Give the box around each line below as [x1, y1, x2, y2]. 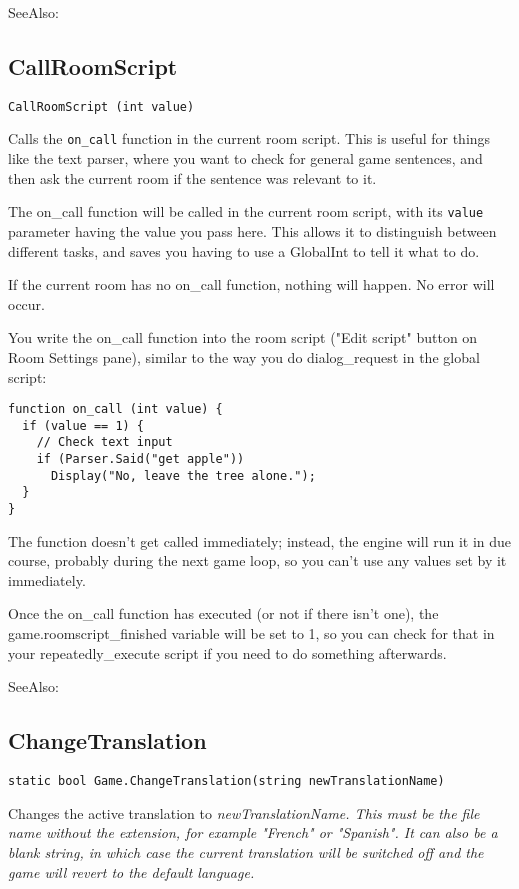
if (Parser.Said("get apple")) [36, 452, 245, 467]
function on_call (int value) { [8, 402, 223, 417]
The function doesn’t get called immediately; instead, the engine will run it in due [8, 530, 512, 551]
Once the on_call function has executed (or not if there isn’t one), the [8, 603, 439, 624]
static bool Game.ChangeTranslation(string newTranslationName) [8, 774, 445, 789]
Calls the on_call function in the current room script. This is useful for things [8, 128, 491, 149]
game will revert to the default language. [8, 861, 255, 882]
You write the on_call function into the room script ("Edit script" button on [8, 327, 478, 348]
